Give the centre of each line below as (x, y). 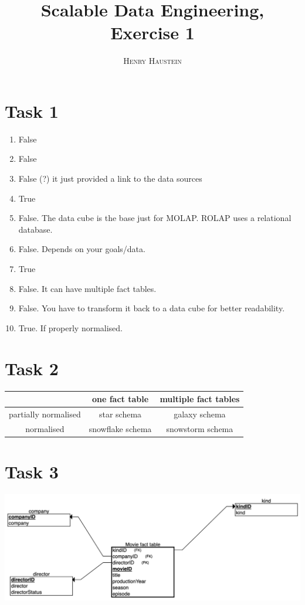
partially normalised (45, 414)
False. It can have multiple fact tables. (87, 288)
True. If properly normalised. (71, 327)
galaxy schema (200, 414)
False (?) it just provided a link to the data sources (110, 179)
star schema (120, 414)
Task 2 (32, 368)
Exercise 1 (152, 33)
